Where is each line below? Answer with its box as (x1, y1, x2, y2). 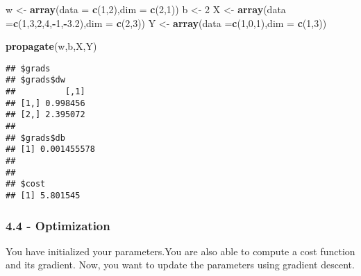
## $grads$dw (6, 75, 65, 85)
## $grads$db (6, 132, 65, 143)
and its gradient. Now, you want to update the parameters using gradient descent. (6, 257, 355, 272)
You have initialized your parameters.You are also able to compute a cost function (6, 243, 355, 258)
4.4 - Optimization (6, 216, 110, 234)
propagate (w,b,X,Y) (6, 39, 97, 53)
